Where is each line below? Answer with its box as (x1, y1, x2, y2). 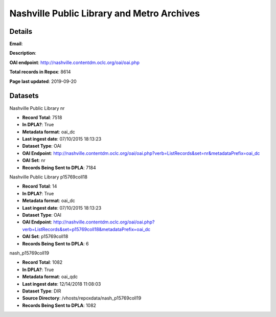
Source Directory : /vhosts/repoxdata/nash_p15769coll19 (22, 295, 142, 301)
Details (9, 27, 33, 36)
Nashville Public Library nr (9, 105, 65, 111)
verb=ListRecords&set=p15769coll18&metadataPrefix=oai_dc (22, 226, 151, 232)
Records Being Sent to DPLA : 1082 (22, 302, 97, 308)
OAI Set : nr (22, 157, 46, 164)
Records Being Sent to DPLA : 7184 (22, 164, 97, 171)
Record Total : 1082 (22, 259, 63, 265)
